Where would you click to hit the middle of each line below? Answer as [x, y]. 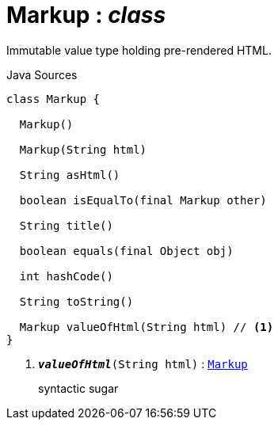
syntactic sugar [78, 388]
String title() [66, 225]
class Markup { [53, 99]
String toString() [76, 301]
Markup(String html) [83, 149]
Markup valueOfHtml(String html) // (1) [147, 327]
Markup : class [86, 15]
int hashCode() [66, 276]
